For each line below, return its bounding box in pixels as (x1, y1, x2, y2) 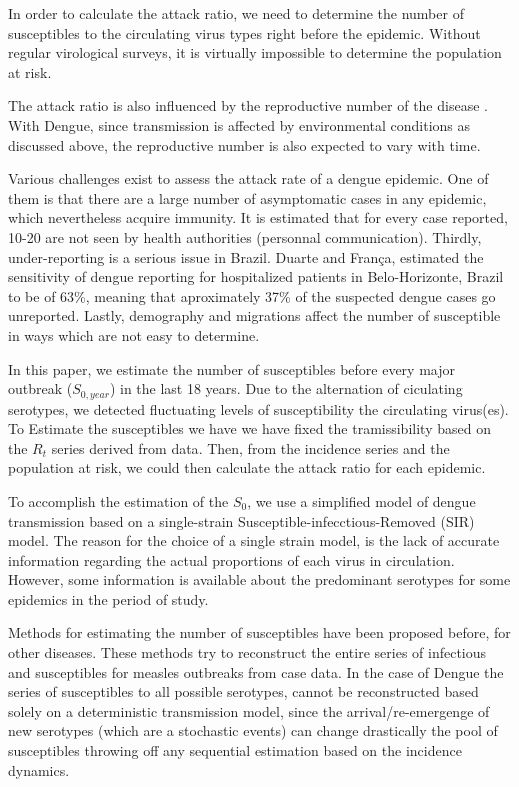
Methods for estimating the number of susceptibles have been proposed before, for (8, 622, 511, 643)
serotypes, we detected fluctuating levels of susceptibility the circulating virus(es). (8, 398, 509, 419)
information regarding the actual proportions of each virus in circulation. (8, 549, 455, 570)
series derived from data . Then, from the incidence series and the (51, 437, 450, 458)
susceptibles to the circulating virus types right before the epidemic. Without (8, 22, 481, 43)
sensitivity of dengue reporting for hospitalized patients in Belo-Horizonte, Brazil (8, 266, 504, 287)
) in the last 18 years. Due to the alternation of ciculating (109, 378, 463, 399)
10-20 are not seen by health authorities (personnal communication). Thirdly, (8, 226, 482, 247)
